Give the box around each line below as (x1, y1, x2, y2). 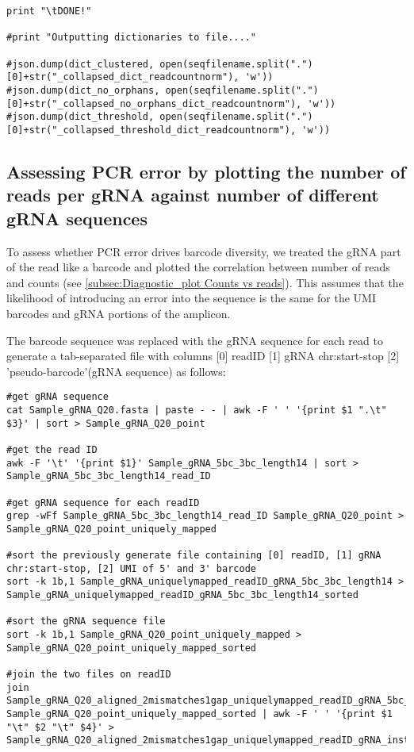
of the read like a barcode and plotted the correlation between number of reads (6, 259, 390, 275)
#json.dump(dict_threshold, (6, 111, 155, 123)
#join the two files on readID (6, 669, 171, 681)
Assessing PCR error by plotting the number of (6, 159, 406, 183)
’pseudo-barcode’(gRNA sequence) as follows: (6, 363, 226, 379)
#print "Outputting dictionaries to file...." (6, 32, 256, 44)
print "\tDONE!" (6, 6, 92, 17)
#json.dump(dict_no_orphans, (6, 84, 160, 96)
